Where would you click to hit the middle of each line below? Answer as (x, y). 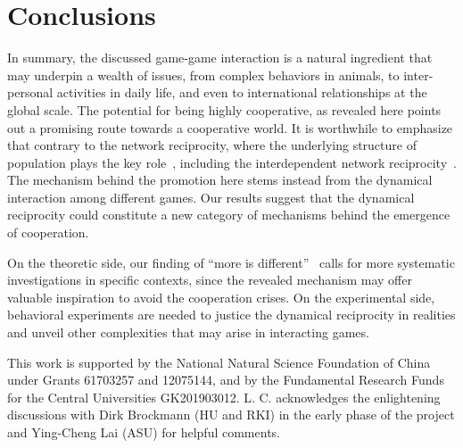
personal (30, 92)
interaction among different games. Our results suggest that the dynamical (211, 197)
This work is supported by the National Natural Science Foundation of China (219, 362)
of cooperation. (48, 232)
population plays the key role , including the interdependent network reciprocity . (232, 162)
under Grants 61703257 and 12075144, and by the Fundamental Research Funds (226, 380)
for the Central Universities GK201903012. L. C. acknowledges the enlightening (224, 397)
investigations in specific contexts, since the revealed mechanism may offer (210, 280)
